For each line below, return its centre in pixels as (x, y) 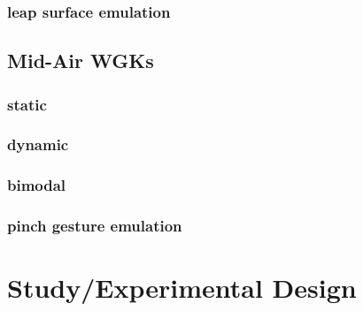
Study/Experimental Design (182, 288)
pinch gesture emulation (95, 226)
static (27, 104)
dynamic (38, 144)
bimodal (37, 185)
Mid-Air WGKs (81, 61)
